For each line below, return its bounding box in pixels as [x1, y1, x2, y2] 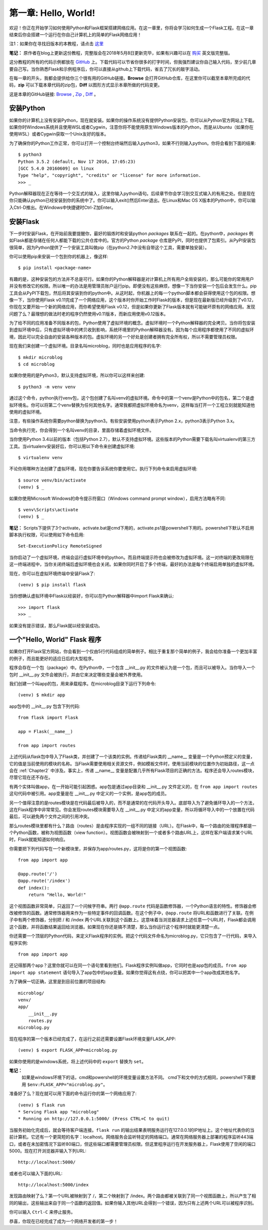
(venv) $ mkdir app [18, 692, 66, 698]
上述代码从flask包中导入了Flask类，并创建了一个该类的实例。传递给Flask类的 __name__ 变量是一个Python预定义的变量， [9, 753, 255, 759]
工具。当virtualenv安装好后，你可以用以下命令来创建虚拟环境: [9, 443, 135, 449]
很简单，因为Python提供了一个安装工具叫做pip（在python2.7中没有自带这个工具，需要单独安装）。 [9, 244, 209, 250]
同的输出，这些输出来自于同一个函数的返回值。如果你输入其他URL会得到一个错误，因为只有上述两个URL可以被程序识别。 [9, 1200, 257, 1206]
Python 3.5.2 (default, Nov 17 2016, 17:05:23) [18, 159, 136, 164]
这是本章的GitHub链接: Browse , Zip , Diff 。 [9, 91, 99, 97]
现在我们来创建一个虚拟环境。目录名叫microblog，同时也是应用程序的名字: [9, 343, 162, 349]
